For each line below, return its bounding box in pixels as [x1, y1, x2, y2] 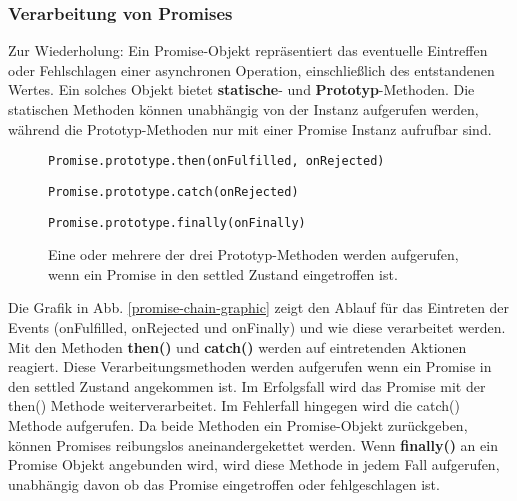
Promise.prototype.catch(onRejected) [48, 184, 299, 199]
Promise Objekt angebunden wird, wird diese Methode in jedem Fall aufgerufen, [8, 454, 500, 475]
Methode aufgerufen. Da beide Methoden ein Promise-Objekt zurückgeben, [8, 414, 468, 435]
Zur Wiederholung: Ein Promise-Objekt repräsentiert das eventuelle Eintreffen [8, 40, 488, 61]
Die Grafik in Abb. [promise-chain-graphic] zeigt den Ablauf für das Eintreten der [8, 297, 510, 318]
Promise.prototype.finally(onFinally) [48, 215, 306, 230]
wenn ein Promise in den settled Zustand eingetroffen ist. [48, 263, 398, 284]
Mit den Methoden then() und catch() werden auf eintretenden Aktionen [8, 336, 467, 357]
